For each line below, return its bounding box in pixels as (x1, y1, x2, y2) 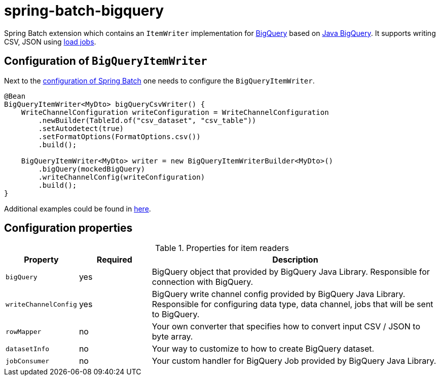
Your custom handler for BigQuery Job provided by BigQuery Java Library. (152, 356, 436, 366)
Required (96, 255, 132, 265)
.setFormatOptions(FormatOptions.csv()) (38, 132, 201, 141)
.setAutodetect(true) (38, 124, 124, 133)
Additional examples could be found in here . (4, 204, 151, 213)
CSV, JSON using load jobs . (4, 37, 96, 46)
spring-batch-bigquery (4, 2, 164, 19)
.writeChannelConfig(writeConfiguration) (38, 173, 205, 181)
